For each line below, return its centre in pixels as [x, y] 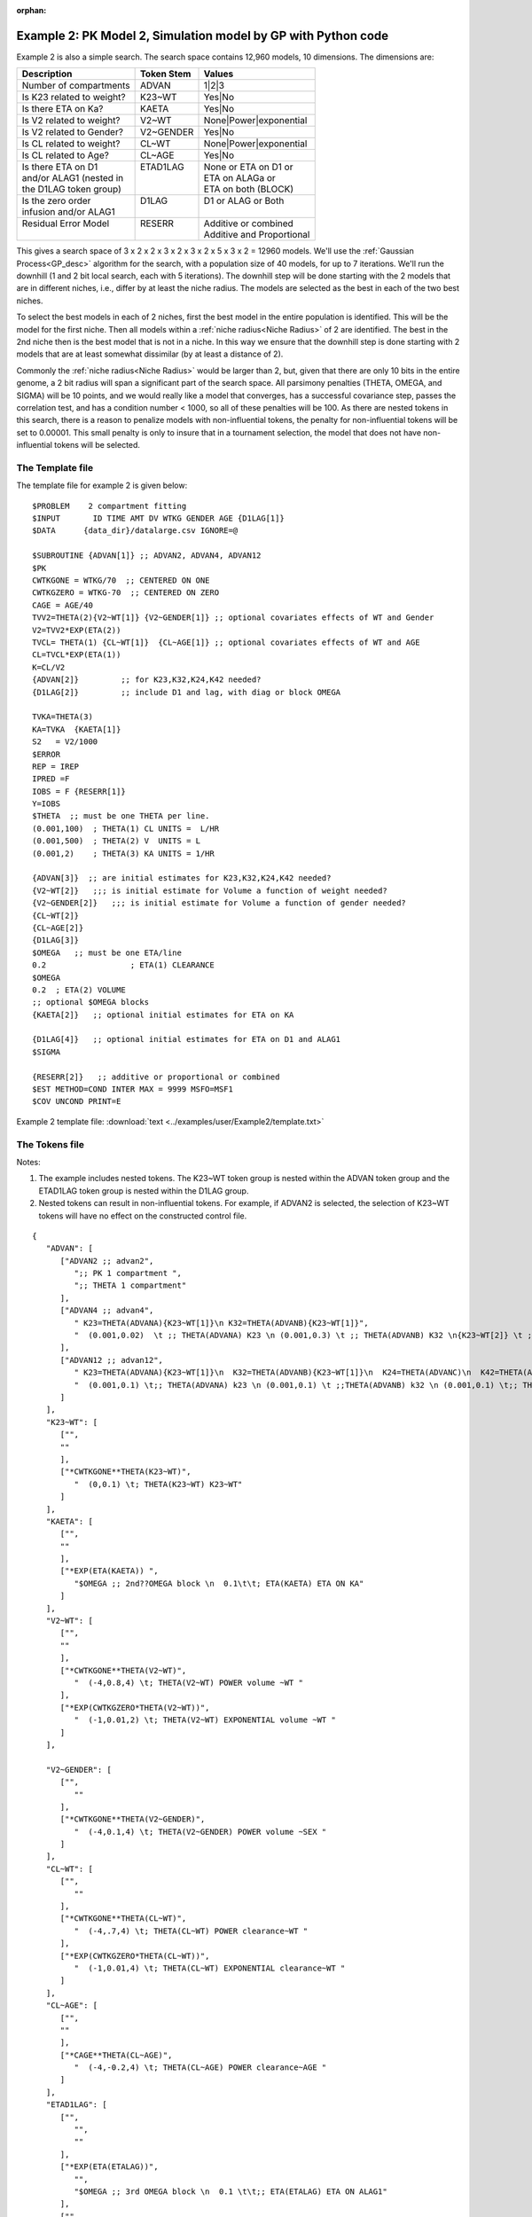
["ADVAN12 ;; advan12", [112, 1360]
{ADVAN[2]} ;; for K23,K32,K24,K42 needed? [147, 680]
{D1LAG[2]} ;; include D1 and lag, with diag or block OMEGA [187, 692]
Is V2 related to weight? [71, 121]
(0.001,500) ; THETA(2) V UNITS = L [117, 841]
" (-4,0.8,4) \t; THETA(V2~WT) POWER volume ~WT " [188, 1682]
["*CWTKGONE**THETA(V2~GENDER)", [133, 1819]
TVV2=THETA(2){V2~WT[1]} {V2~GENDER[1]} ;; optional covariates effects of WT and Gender [233, 618]
